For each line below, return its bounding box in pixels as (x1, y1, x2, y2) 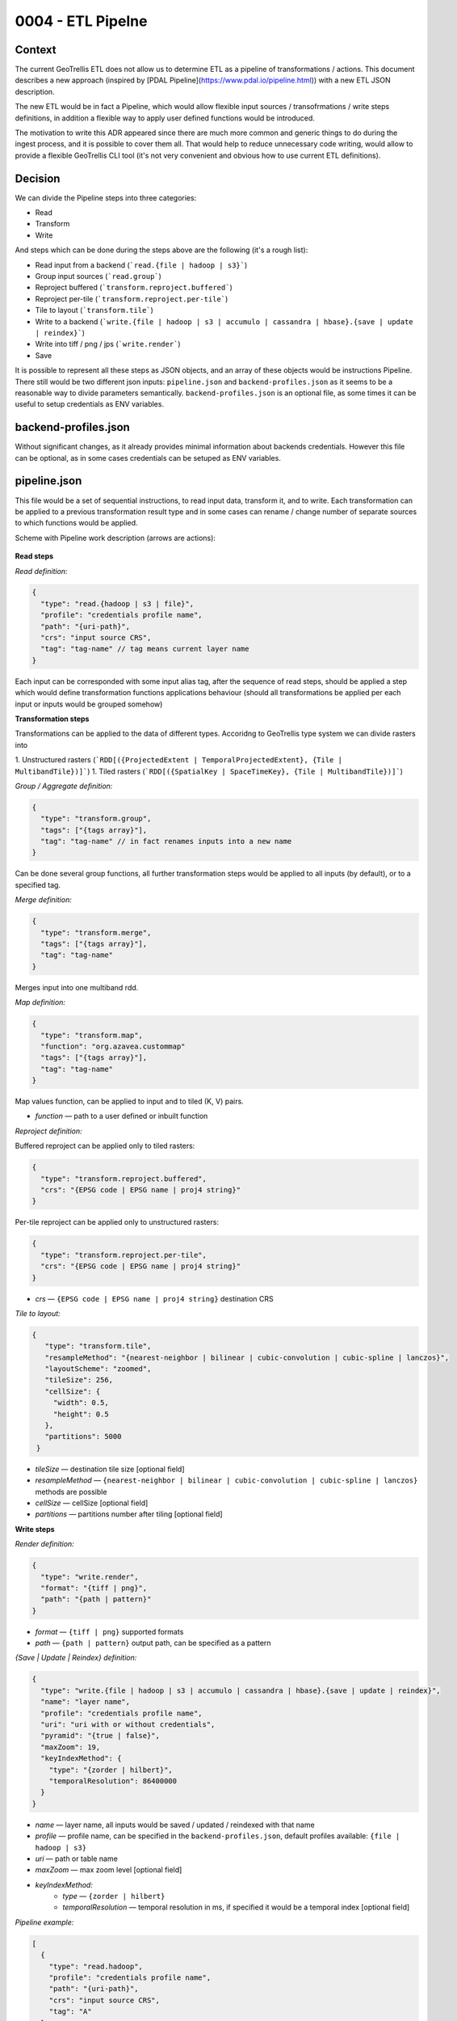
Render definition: (15, 1539, 74, 1549)
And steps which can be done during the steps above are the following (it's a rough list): (15, 245, 308, 255)
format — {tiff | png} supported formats (35, 1627, 184, 1636)
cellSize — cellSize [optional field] (35, 1498, 149, 1508)
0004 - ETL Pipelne (15, 12, 148, 30)
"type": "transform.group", (40, 814, 152, 824)
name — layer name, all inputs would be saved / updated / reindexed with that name (35, 1820, 315, 1829)
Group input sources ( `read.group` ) (35, 272, 161, 281)
